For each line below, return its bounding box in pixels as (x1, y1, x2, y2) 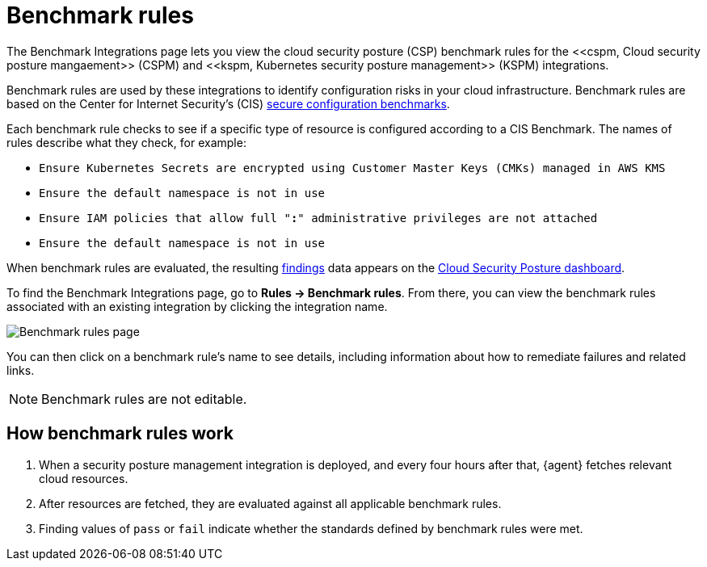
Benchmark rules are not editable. (41, 390, 247, 407)
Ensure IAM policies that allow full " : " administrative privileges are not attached (39, 211, 598, 225)
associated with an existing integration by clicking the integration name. (6, 299, 388, 313)
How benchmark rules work (6, 423, 234, 444)
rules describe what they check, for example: (6, 135, 246, 149)
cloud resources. (39, 471, 128, 485)
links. (6, 363, 35, 377)
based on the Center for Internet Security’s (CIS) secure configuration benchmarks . (6, 96, 450, 111)
